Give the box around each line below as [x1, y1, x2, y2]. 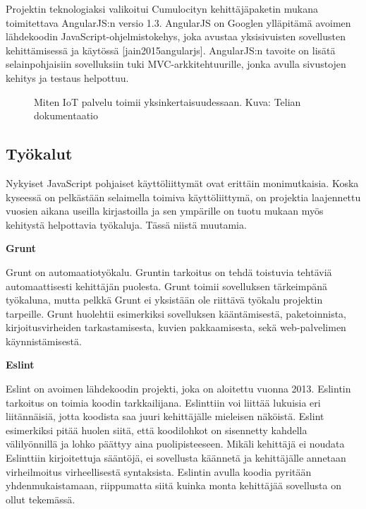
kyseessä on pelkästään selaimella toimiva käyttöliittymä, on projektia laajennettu [6, 189, 361, 204]
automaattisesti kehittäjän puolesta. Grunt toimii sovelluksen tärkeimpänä [6, 278, 327, 293]
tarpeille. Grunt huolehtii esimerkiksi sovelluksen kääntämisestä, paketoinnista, [6, 306, 346, 321]
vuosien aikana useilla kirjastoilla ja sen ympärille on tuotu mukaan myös [6, 203, 324, 218]
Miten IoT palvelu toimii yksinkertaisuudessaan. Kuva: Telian [34, 94, 301, 109]
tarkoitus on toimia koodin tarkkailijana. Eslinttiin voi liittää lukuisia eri [6, 395, 321, 409]
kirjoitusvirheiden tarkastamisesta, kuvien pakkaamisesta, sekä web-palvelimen [6, 320, 346, 335]
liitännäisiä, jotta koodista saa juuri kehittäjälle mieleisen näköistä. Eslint [6, 409, 324, 424]
